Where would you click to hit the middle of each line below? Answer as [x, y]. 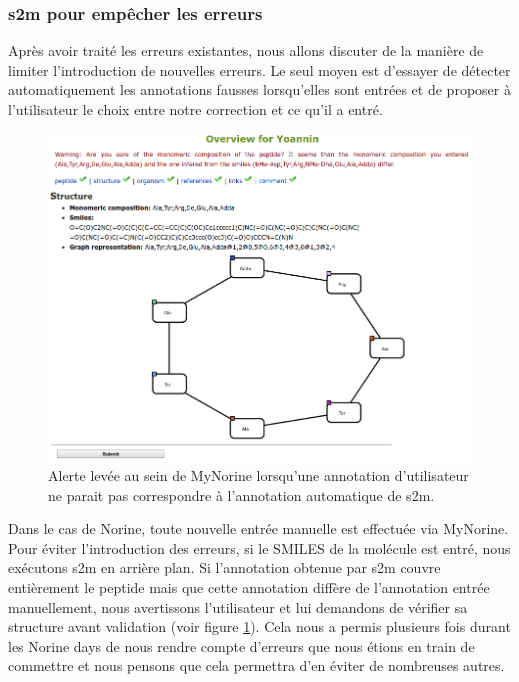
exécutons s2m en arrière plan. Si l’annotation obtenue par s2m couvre [224, 567]
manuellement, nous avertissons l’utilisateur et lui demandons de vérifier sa [238, 606]
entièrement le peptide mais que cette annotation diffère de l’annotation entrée [249, 587]
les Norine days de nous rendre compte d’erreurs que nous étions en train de [241, 645]
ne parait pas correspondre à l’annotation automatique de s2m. [241, 494]
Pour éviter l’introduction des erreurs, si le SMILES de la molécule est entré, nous [259, 547]
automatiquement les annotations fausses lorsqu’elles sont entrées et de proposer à [259, 89]
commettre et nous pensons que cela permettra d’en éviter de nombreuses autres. [256, 665]
